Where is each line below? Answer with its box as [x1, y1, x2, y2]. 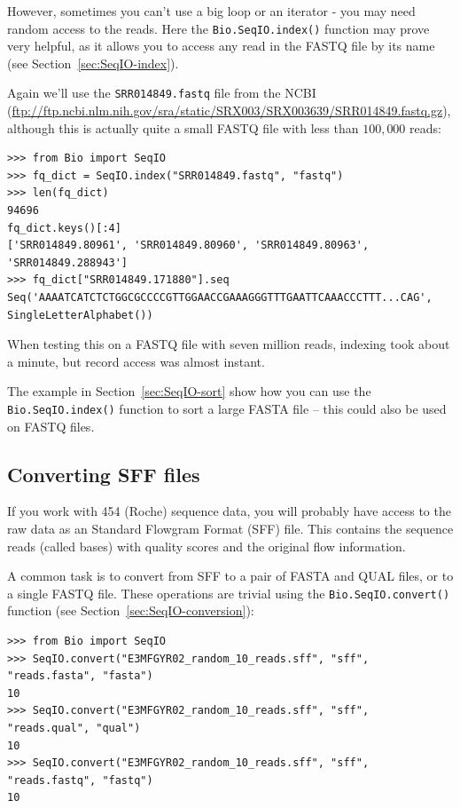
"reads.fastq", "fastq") [7, 773, 153, 787]
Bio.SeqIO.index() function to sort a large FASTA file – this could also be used [7, 400, 447, 417]
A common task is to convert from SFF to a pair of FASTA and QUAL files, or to [7, 566, 454, 585]
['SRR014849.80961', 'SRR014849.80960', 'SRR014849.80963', [7, 239, 370, 252]
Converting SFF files [7, 460, 200, 487]
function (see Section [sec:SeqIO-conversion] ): [7, 601, 254, 620]
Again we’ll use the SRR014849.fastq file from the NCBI [7, 83, 316, 102]
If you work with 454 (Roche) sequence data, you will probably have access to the [7, 502, 451, 520]
